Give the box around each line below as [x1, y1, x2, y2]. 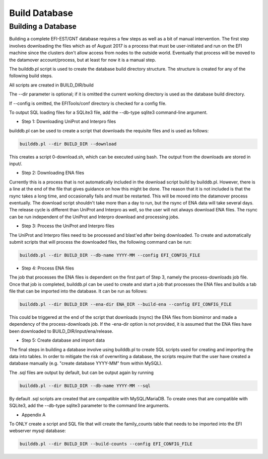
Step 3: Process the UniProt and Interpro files [21, 223, 115, 229]
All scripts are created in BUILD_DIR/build [9, 82, 94, 88]
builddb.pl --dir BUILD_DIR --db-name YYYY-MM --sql [19, 383, 151, 388]
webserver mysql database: [9, 428, 67, 434]
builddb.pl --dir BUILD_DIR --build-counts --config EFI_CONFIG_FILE [19, 441, 193, 447]
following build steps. [9, 73, 53, 79]
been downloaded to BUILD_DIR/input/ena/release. [9, 328, 114, 334]
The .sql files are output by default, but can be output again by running [9, 369, 154, 375]
